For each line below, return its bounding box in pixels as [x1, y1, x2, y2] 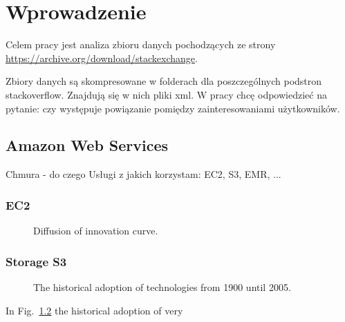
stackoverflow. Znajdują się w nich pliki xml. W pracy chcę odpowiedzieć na [6, 87, 327, 101]
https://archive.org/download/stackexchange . [6, 50, 198, 65]
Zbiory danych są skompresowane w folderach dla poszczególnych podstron [6, 74, 322, 88]
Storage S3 [6, 252, 67, 270]
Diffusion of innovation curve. [33, 223, 158, 238]
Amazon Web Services [6, 134, 169, 156]
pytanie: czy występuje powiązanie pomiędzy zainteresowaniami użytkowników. [6, 101, 340, 115]
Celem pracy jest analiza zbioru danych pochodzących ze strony [6, 37, 276, 52]
